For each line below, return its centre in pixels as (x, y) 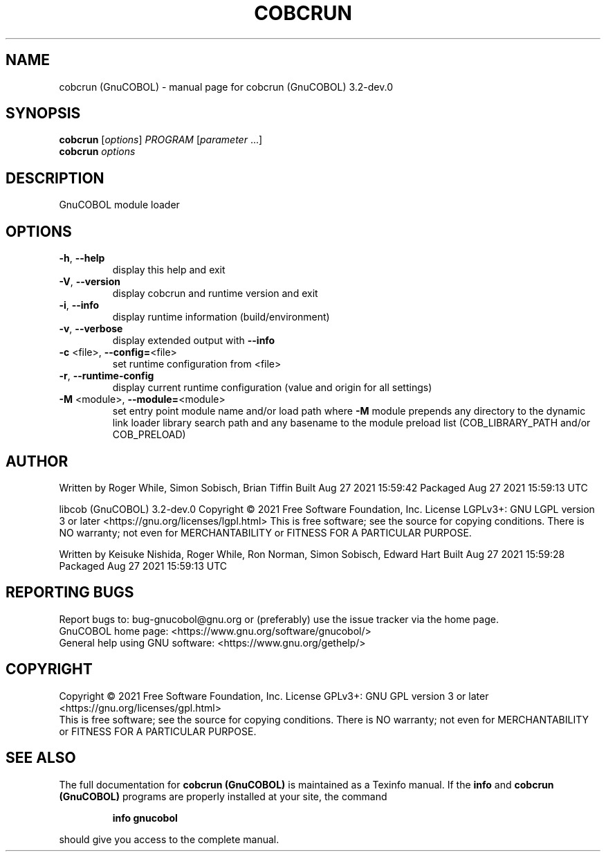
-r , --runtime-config (107, 376)
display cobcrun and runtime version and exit (215, 294)
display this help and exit (169, 270)
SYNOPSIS (43, 114)
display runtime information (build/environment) (221, 317)
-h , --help (82, 258)
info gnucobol (145, 818)
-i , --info (79, 305)
